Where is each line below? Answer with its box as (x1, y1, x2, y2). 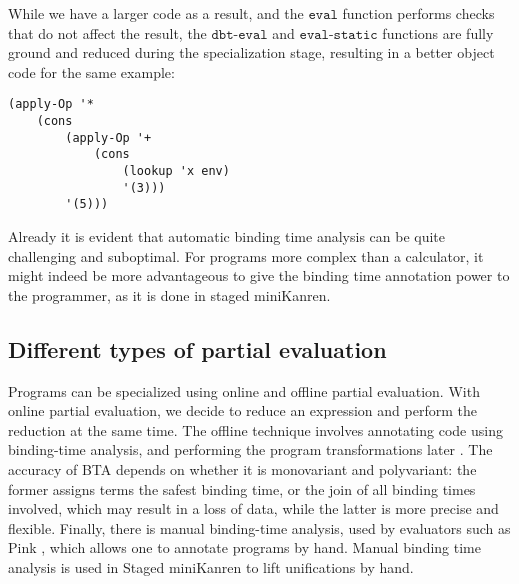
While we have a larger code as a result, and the (8, 3, 304, 23)
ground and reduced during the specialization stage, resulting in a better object (8, 42, 495, 63)
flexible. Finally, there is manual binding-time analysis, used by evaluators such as (8, 517, 511, 538)
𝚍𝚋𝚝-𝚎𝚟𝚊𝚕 (211, 27, 268, 42)
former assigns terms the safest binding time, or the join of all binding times (8, 478, 476, 499)
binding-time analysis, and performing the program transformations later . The (8, 439, 493, 460)
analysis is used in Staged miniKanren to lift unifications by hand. (8, 556, 414, 577)
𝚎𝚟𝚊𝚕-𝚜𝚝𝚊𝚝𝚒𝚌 (299, 27, 378, 42)
